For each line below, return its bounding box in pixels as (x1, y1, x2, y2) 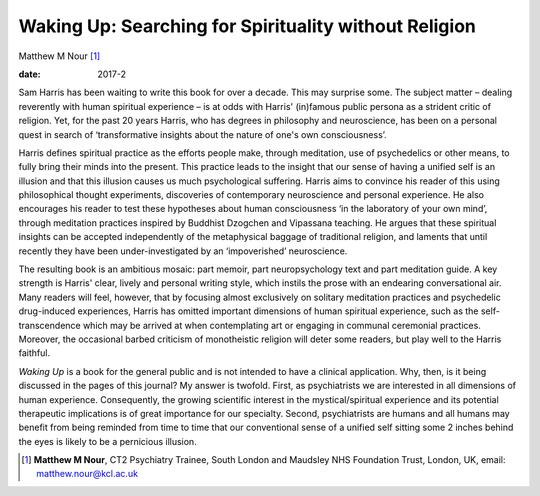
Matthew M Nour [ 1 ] (18, 50, 101, 62)
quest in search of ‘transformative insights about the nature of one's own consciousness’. (18, 128, 387, 140)
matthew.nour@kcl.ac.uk (36, 468, 139, 480)
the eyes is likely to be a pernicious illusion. (18, 435, 197, 447)
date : (18, 68, 41, 80)
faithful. (18, 347, 50, 359)
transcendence (18, 319, 81, 331)
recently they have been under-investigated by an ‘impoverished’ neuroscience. (18, 245, 348, 257)
